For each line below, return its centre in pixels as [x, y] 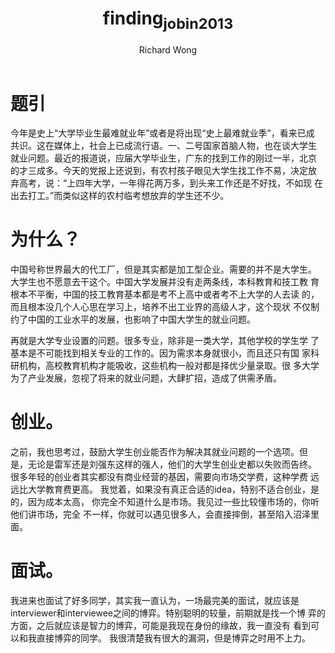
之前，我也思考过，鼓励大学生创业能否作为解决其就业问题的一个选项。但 [159, 452]
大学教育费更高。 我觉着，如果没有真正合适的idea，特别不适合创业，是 [173, 489]
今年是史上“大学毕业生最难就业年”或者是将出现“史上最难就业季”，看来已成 [162, 133]
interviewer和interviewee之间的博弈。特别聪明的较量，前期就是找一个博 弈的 [168, 613]
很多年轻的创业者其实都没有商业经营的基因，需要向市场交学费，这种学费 [159, 477]
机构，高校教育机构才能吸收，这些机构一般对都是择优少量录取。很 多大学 [169, 366]
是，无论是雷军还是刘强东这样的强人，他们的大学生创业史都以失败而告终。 [163, 464]
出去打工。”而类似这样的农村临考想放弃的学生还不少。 [120, 196]
